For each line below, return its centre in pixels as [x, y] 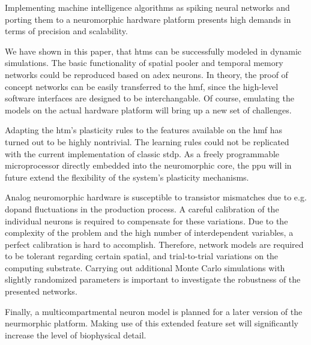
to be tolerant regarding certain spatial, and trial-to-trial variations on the [142, 256]
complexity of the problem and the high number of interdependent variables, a [149, 232]
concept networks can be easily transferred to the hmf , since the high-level [142, 86]
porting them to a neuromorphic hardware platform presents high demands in [148, 19]
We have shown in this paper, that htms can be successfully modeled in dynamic [153, 51]
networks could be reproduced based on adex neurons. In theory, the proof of [146, 74]
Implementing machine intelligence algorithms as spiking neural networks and [147, 7]
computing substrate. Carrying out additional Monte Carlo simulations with [145, 267]
